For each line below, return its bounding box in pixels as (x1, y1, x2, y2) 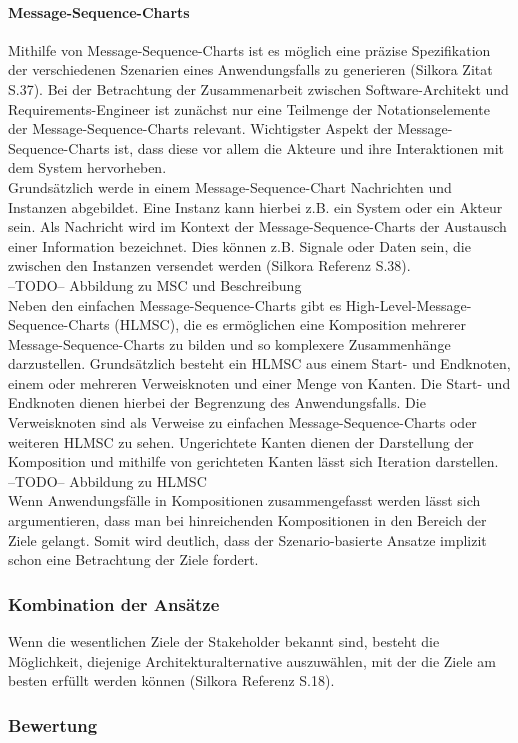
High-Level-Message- (345, 294, 472, 315)
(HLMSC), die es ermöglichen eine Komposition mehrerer (114, 314, 466, 335)
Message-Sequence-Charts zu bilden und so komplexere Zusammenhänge (8, 333, 451, 354)
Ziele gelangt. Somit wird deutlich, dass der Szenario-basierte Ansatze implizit (8, 529, 487, 550)
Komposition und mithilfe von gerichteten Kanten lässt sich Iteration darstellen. (8, 451, 499, 472)
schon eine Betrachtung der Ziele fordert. (8, 549, 259, 570)
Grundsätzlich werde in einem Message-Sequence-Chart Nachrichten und (8, 176, 452, 197)
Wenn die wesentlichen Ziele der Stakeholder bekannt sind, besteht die (8, 631, 440, 652)
